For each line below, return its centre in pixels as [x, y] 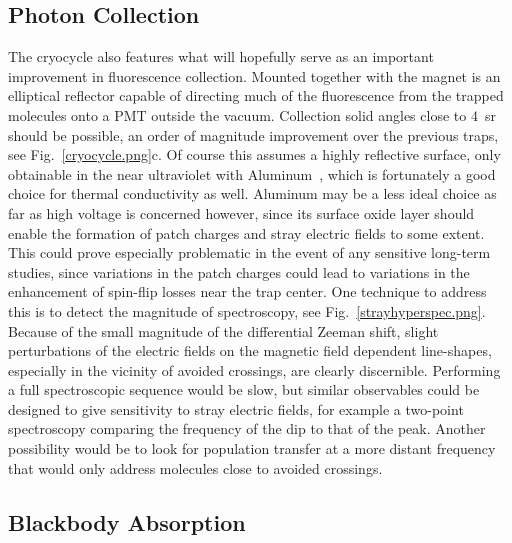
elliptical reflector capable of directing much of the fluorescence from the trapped [256, 95]
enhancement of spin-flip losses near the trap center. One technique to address [247, 291]
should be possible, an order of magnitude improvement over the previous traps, [253, 134]
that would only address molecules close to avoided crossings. [195, 467]
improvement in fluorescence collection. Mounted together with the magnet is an [254, 75]
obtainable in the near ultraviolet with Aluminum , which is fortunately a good [252, 173]
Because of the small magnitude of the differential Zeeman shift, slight [223, 330]
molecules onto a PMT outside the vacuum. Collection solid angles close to [237, 114]
